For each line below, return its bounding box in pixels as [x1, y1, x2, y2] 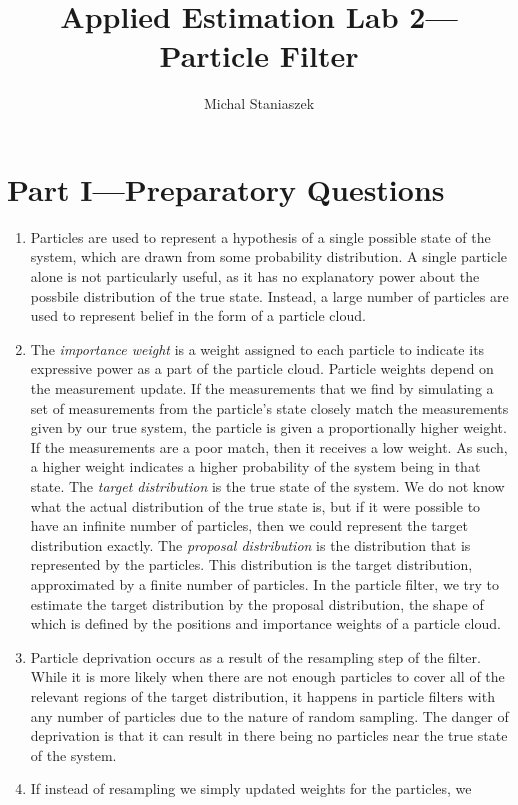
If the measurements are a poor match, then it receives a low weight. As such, [30, 436, 508, 457]
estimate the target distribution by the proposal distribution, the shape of [30, 593, 484, 614]
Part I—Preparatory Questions [7, 168, 445, 209]
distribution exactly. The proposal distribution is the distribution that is [30, 534, 471, 555]
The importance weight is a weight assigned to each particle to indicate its [30, 338, 485, 359]
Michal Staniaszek [203, 93, 315, 114]
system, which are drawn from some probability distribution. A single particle [30, 246, 508, 267]
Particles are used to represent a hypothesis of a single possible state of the [30, 226, 491, 247]
